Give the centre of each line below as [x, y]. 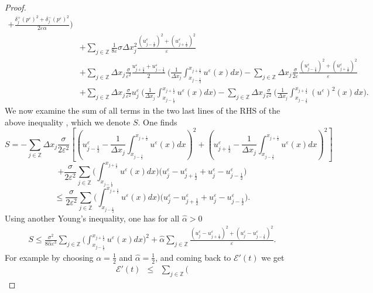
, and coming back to [193, 257]
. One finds [158, 122]
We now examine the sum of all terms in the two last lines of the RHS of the [143, 110]
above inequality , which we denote [68, 122]
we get [273, 257]
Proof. [16, 7]
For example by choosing [49, 257]
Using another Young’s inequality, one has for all [92, 218]
